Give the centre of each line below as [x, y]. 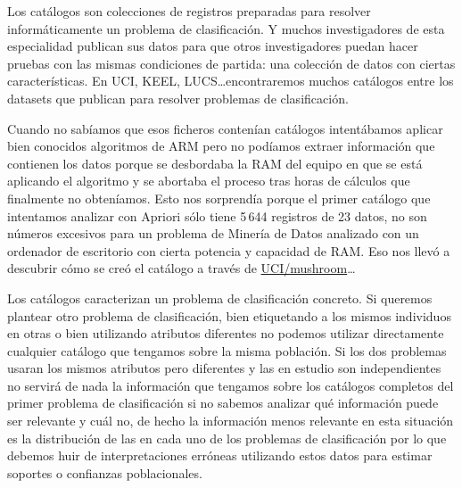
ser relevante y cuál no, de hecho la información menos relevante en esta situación [231, 421]
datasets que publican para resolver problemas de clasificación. [178, 98]
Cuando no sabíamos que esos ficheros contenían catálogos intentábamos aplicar [225, 128]
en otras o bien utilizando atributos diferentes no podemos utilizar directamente [226, 333]
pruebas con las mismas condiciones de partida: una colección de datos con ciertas [231, 63]
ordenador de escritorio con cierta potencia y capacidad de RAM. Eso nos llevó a [229, 250]
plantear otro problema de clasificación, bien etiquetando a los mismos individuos [229, 315]
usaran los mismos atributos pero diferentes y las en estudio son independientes [224, 368]
